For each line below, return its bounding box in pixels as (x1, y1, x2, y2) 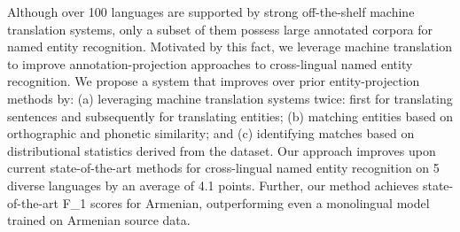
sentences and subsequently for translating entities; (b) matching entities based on (7, 106, 454, 125)
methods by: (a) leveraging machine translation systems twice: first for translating (7, 89, 453, 107)
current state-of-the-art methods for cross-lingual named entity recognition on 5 (7, 159, 440, 177)
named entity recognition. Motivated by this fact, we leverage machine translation (7, 37, 452, 56)
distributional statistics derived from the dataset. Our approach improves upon (7, 141, 436, 159)
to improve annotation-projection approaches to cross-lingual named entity (7, 54, 413, 73)
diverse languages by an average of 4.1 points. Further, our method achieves (7, 175, 419, 194)
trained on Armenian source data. (7, 211, 191, 229)
